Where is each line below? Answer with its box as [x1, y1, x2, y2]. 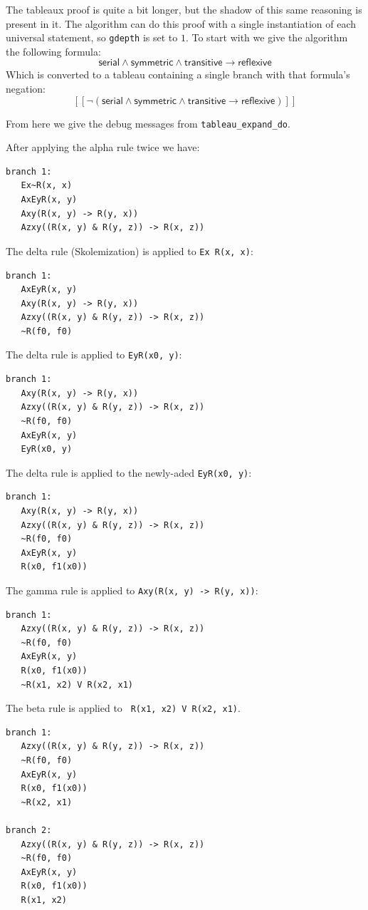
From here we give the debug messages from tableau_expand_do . [6, 115, 290, 130]
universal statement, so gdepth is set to [6, 30, 178, 45]
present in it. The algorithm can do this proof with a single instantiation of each [6, 16, 357, 31]
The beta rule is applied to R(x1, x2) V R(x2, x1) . [6, 700, 241, 715]
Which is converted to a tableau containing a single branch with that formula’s [6, 67, 350, 82]
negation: [6, 81, 46, 96]
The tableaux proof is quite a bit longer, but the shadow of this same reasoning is [6, 2, 362, 16]
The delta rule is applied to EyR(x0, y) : [6, 347, 182, 362]
